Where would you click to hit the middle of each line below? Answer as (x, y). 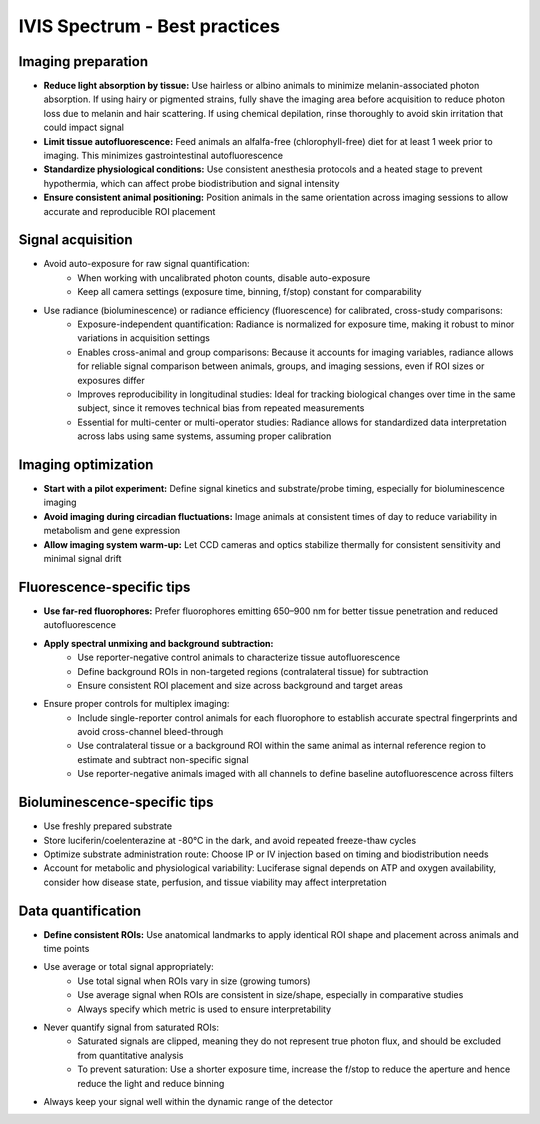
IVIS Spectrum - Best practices (149, 26)
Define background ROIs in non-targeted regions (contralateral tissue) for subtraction (253, 671)
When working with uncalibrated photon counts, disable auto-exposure (224, 277)
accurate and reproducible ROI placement (129, 211)
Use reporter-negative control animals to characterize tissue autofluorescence (238, 657)
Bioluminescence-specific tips (116, 802)
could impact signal (84, 127)
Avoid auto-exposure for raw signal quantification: (146, 264)
